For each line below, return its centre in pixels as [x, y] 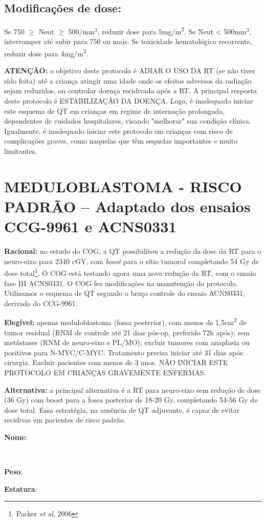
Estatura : [21, 488]
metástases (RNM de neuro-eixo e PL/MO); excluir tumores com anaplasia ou [127, 342]
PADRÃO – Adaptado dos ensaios [127, 206]
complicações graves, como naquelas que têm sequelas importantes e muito [121, 141]
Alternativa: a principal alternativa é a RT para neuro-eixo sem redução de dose [132, 389]
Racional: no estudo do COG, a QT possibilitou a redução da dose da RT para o [133, 251]
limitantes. [21, 151]
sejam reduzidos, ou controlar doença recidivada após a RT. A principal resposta [130, 91]
